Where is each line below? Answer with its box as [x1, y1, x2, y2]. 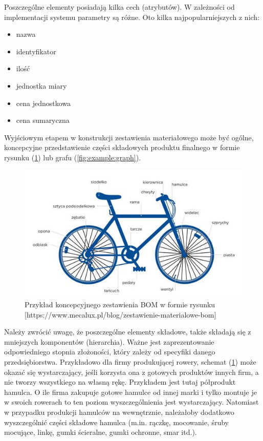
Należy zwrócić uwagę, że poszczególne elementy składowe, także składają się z [4, 326, 251, 337]
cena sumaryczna [16, 115, 70, 125]
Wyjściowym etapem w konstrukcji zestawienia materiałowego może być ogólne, [4, 132, 254, 142]
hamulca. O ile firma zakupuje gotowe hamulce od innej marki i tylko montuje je [4, 386, 257, 397]
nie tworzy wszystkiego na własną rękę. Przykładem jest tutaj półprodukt [4, 376, 236, 387]
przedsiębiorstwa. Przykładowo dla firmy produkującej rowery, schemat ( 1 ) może [4, 356, 256, 367]
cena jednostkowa [16, 97, 71, 108]
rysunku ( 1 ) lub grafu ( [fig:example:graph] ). [4, 152, 141, 162]
